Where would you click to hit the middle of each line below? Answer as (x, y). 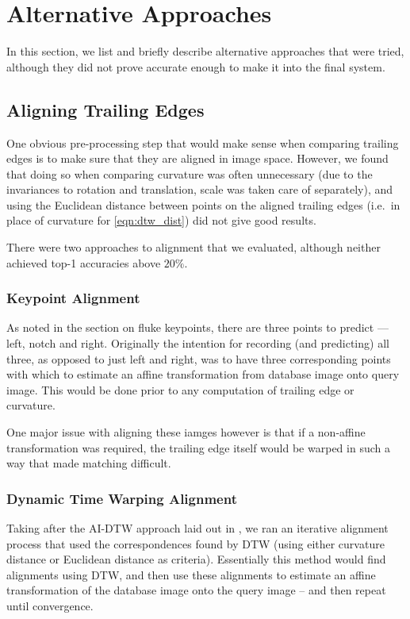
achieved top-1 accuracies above (84, 262)
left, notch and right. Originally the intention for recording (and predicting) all (198, 343)
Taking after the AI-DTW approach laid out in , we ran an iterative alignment (197, 528)
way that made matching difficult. (89, 463)
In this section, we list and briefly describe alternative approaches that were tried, (205, 51)
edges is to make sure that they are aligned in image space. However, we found (197, 158)
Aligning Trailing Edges (105, 109)
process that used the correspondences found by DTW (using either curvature (195, 543)
